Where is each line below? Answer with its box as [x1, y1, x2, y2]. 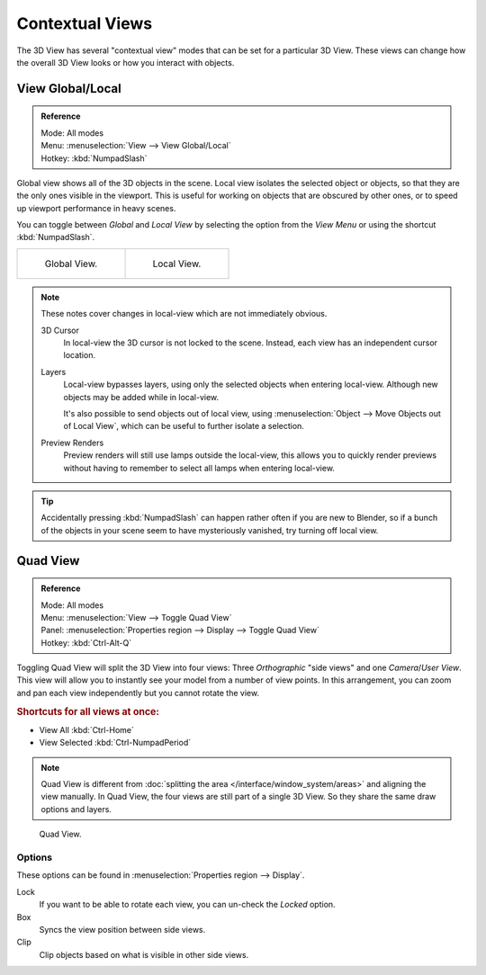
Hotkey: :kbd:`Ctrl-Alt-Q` [40, 637, 132, 648]
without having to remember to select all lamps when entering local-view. [63, 462, 335, 473]
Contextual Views [16, 13, 153, 33]
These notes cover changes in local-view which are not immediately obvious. [40, 309, 328, 319]
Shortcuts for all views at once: [16, 705, 159, 718]
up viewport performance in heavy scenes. [16, 202, 176, 213]
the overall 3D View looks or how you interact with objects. [16, 57, 235, 67]
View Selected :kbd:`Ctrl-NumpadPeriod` [39, 738, 192, 748]
